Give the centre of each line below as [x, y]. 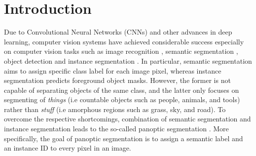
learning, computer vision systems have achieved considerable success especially [124, 41]
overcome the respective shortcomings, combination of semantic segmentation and [128, 119]
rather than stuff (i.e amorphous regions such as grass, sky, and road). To [115, 109]
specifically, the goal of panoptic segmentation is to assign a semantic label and [124, 138]
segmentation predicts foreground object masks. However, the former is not [117, 80]
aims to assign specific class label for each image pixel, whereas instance [113, 70]
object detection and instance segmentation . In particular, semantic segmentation [128, 60]
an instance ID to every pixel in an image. [68, 148]
